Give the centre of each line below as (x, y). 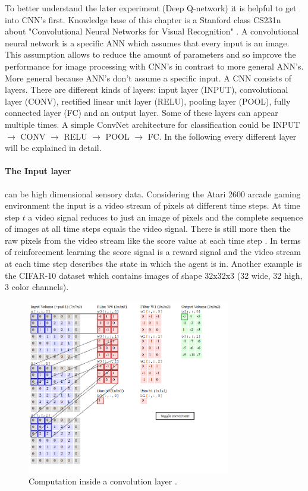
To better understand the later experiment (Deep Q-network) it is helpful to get (151, 8)
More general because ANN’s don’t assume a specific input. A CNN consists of (148, 78)
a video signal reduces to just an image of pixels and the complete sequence (166, 217)
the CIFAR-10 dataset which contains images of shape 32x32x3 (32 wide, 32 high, (154, 275)
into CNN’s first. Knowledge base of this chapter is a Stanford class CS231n (143, 19)
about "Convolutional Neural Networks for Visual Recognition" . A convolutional (152, 31)
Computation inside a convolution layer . (103, 481)
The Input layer (38, 171)
